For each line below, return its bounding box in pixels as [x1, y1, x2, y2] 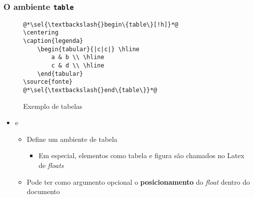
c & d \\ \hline [51, 62, 104, 69]
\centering [23, 29, 59, 36]
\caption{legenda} [23, 37, 83, 45]
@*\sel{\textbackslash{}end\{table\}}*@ [23, 87, 158, 94]
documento [27, 186, 60, 197]
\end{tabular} [37, 70, 83, 77]
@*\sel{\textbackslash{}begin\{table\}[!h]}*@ [23, 21, 178, 28]
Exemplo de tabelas [23, 100, 83, 111]
